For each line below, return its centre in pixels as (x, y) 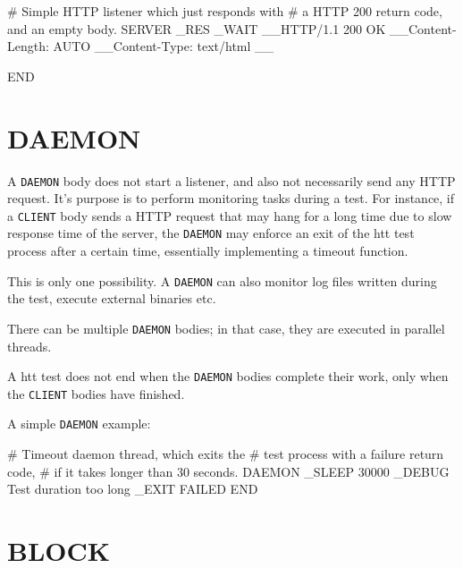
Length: (28, 46)
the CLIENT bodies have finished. (96, 393)
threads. (29, 346)
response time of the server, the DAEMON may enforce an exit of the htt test (211, 233)
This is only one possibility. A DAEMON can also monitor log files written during (222, 280)
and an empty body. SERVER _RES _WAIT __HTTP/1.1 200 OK (197, 28)
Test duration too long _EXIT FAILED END (133, 489)
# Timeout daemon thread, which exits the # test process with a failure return (226, 454)
